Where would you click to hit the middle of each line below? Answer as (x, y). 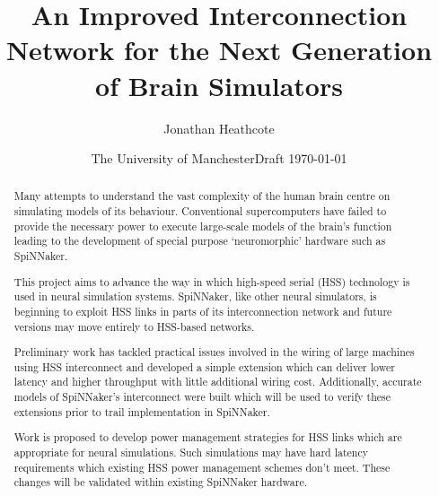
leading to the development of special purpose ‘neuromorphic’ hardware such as (200, 241)
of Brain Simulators (219, 85)
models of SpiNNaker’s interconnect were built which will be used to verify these (202, 397)
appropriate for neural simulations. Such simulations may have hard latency (191, 452)
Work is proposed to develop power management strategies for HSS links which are (208, 437)
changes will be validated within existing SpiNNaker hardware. (161, 482)
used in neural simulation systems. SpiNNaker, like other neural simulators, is (195, 296)
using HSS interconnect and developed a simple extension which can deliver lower (204, 366)
